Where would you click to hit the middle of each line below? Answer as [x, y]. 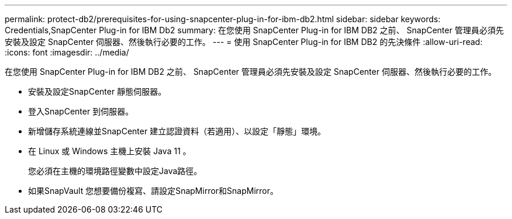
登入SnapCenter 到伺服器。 [81, 111]
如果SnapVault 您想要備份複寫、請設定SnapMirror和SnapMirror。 [153, 191]
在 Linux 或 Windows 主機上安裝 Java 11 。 [110, 151]
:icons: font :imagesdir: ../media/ [67, 52]
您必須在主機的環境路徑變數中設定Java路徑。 [115, 171]
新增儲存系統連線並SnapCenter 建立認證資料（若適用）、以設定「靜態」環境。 [177, 131]
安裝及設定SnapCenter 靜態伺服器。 [97, 91]
